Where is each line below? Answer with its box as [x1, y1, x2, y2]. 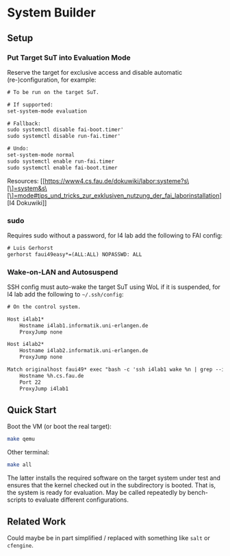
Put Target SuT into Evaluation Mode [7, 53, 131, 62]
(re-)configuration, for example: [7, 76, 97, 84]
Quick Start [7, 404, 57, 416]
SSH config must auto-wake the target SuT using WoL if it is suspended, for [7, 283, 221, 291]
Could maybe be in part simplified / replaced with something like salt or [7, 533, 210, 542]
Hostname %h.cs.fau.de [19, 372, 84, 379]
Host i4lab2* [7, 341, 44, 348]
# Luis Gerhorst [7, 244, 53, 251]
